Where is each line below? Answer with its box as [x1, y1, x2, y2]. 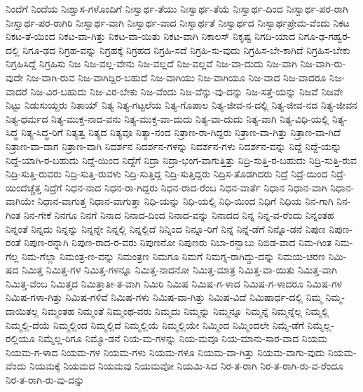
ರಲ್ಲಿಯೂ [6, 331, 35, 346]
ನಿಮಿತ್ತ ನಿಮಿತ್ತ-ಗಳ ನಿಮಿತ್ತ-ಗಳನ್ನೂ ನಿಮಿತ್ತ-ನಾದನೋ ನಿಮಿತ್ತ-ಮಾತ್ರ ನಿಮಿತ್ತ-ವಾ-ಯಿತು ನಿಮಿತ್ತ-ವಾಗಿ [22, 262, 338, 277]
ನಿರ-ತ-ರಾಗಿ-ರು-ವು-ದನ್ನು [6, 372, 85, 387]
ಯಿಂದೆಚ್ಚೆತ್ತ [6, 180, 41, 194]
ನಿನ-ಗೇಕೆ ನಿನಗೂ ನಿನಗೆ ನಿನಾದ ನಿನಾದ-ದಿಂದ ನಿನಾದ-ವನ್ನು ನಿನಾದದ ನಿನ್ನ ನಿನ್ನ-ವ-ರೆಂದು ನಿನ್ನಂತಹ [23, 207, 334, 222]
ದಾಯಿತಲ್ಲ [6, 304, 39, 318]
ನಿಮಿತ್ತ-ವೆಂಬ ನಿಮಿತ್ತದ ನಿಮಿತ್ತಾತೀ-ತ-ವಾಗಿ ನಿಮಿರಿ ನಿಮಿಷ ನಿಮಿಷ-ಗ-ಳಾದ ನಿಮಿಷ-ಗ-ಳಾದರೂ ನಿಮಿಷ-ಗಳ [6, 276, 343, 290]
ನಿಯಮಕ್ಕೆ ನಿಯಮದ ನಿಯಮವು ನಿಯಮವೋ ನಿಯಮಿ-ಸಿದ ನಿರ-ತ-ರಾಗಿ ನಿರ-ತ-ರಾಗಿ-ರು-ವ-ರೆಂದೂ [29, 358, 344, 373]
